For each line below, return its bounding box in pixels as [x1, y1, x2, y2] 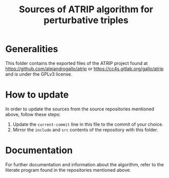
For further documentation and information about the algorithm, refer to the [5, 161, 164, 167]
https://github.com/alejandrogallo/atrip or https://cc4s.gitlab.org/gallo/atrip [5, 65, 164, 72]
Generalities [5, 43, 58, 55]
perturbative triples [43, 14, 129, 26]
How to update [5, 89, 69, 101]
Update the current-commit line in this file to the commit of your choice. [12, 121, 164, 127]
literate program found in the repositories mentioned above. [5, 167, 132, 173]
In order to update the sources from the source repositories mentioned [5, 106, 155, 112]
